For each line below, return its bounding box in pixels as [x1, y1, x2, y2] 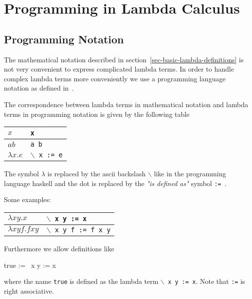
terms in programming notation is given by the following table [4, 109, 190, 119]
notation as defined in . [4, 83, 74, 93]
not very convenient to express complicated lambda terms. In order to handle [4, 64, 234, 74]
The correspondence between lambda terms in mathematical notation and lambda [4, 99, 248, 109]
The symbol [4, 168, 39, 179]
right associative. [4, 285, 54, 296]
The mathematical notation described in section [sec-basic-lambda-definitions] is [4, 54, 244, 64]
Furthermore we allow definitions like [4, 243, 114, 253]
